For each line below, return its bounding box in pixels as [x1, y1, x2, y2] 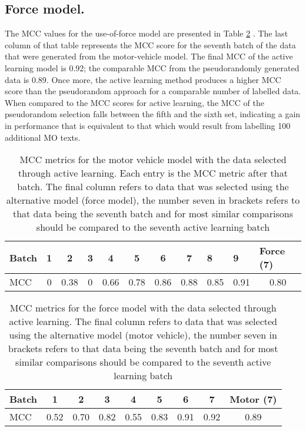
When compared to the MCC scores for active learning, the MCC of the [5, 96, 264, 108]
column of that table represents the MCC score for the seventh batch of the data [5, 38, 296, 51]
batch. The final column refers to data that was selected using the [17, 180, 289, 194]
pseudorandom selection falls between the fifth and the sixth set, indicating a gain [5, 108, 301, 120]
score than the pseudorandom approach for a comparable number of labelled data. [5, 85, 301, 97]
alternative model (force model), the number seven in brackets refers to [6, 193, 300, 207]
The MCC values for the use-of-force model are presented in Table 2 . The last [5, 27, 288, 39]
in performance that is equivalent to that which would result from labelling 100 [5, 119, 291, 131]
